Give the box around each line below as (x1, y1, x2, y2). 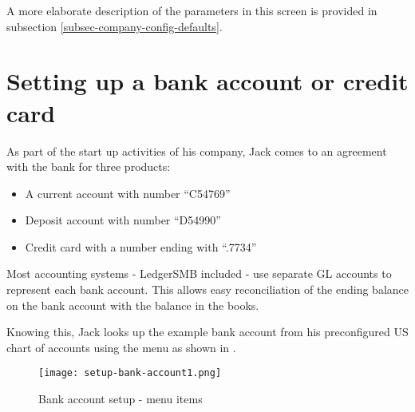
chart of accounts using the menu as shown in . (6, 339, 236, 355)
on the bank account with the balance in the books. (6, 296, 259, 313)
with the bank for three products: (6, 158, 171, 175)
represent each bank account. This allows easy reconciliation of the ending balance (6, 281, 409, 298)
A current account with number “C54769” (25, 184, 231, 201)
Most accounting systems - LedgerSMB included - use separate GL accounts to (6, 265, 392, 282)
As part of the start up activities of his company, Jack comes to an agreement (6, 142, 387, 159)
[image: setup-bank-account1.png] (38, 367, 222, 379)
